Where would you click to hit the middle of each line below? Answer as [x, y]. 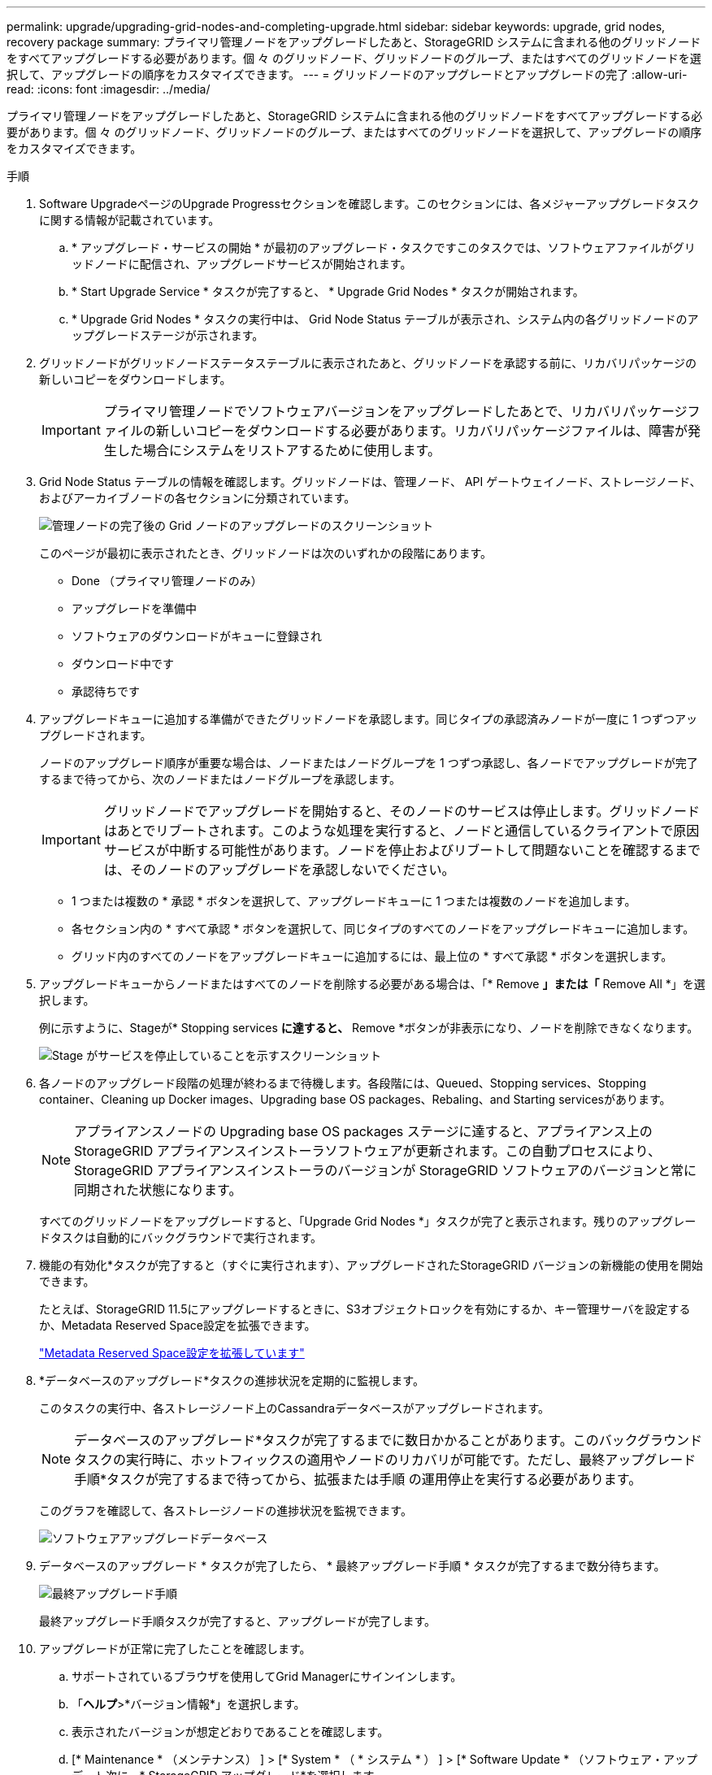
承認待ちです [106, 691]
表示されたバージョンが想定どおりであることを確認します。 [230, 1732]
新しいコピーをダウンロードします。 [135, 379]
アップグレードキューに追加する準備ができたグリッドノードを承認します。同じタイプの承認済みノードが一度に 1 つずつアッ [368, 719]
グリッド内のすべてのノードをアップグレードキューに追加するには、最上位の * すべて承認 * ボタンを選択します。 [372, 956]
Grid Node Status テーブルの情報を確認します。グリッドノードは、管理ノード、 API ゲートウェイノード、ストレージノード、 [370, 482]
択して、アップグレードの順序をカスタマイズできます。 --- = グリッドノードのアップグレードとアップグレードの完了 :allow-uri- [347, 74]
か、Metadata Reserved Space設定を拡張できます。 [178, 1325]
